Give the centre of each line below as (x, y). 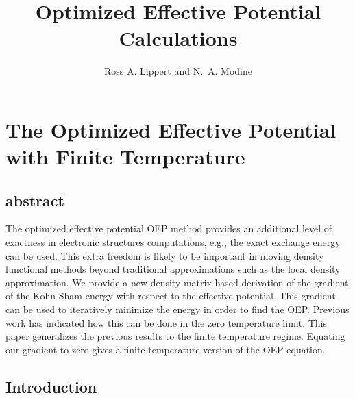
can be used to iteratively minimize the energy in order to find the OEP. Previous (177, 309)
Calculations (178, 38)
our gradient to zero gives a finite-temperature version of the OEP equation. (166, 349)
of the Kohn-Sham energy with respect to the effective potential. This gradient (171, 296)
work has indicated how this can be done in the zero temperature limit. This (166, 322)
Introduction (51, 386)
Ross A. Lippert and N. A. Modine (178, 71)
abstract (35, 200)
